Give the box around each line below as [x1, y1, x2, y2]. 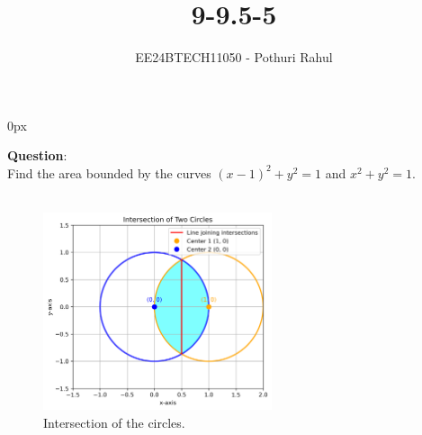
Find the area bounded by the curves [7, 163, 211, 182]
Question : [7, 146, 67, 165]
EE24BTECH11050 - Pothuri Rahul [135, 48, 333, 67]
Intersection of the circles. [43, 412, 185, 431]
